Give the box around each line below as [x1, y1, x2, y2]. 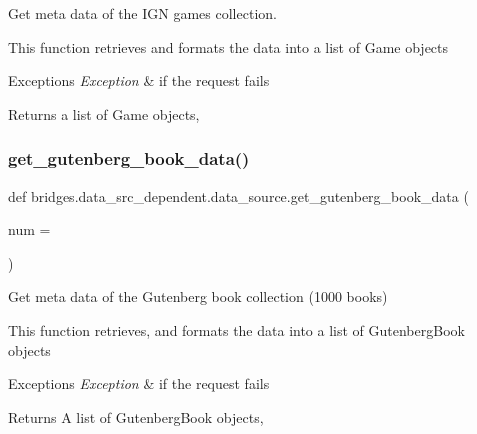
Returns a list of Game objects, [8, 103, 200, 124]
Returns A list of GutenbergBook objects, [8, 406, 264, 427]
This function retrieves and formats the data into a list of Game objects [8, 36, 449, 57]
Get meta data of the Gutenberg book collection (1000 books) [8, 286, 388, 307]
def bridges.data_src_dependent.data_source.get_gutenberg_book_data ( [8, 185, 469, 206]
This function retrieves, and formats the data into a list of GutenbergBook [8, 319, 465, 340]
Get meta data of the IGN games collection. [8, 3, 277, 23]
